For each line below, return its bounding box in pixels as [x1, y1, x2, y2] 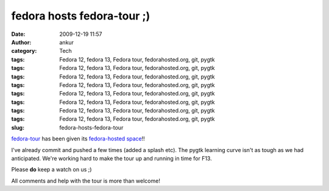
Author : [11, 38, 32, 46]
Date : [11, 30, 26, 38]
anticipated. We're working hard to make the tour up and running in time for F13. [11, 155, 213, 162]
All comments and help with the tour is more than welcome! [11, 177, 161, 184]
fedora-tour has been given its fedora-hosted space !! [11, 135, 146, 142]
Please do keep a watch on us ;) [11, 166, 92, 173]
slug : [11, 123, 24, 131]
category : [11, 47, 37, 55]
